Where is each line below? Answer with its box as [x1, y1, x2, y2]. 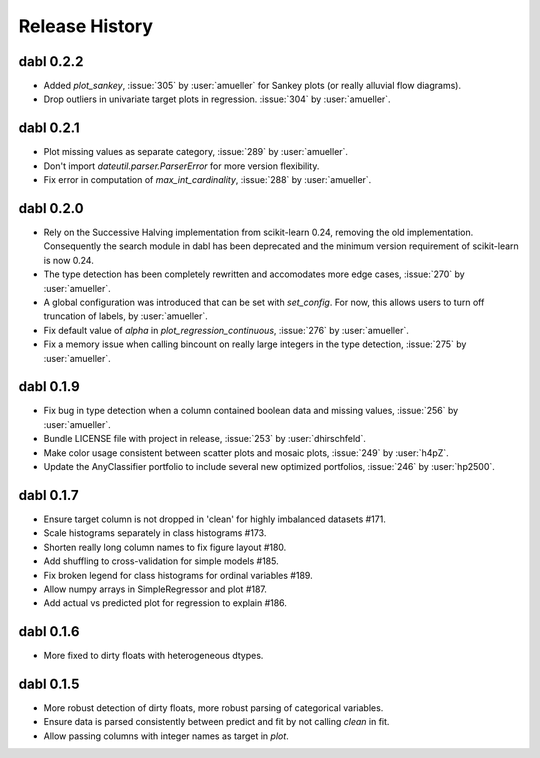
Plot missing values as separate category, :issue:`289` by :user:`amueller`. [43, 146, 349, 158]
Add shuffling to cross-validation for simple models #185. [43, 555, 279, 567]
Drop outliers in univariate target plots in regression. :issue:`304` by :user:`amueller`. [43, 93, 391, 105]
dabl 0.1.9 [18, 378, 80, 395]
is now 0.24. [43, 254, 94, 266]
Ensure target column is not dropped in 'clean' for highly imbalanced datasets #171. [43, 513, 387, 525]
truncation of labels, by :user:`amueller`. [43, 310, 209, 322]
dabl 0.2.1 [18, 120, 80, 137]
